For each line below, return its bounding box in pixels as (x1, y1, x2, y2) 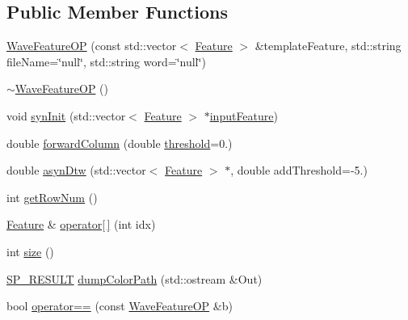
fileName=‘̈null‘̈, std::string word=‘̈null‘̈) (6, 53, 206, 69)
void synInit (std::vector (6, 107, 126, 124)
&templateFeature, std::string (254, 37, 402, 54)
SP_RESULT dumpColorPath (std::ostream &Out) (6, 270, 263, 287)
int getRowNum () (6, 188, 98, 205)
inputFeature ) (209, 107, 278, 124)
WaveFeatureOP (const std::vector (6, 37, 177, 54)
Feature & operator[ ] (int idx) (6, 216, 156, 233)
